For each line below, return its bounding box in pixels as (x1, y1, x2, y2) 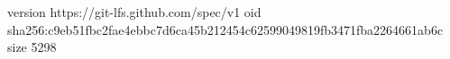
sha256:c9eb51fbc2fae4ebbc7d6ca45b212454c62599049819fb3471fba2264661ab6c (7, 20, 444, 38)
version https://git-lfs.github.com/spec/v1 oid (7, 3, 262, 21)
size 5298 (7, 38, 57, 56)
